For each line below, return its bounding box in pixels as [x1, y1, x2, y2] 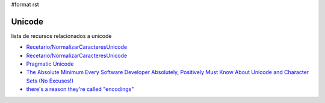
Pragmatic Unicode [26, 60, 74, 67]
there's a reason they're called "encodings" [26, 86, 134, 93]
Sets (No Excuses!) [26, 77, 73, 84]
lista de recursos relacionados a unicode [11, 32, 112, 39]
